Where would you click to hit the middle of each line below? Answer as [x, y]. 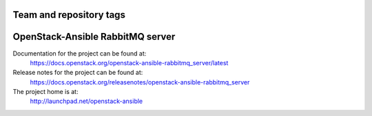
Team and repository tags [69, 15]
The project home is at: [45, 92]
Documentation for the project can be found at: [80, 53]
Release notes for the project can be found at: [78, 73]
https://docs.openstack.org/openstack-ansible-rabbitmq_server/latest [129, 62]
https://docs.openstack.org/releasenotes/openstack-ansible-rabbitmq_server [140, 82]
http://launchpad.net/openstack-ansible [86, 101]
